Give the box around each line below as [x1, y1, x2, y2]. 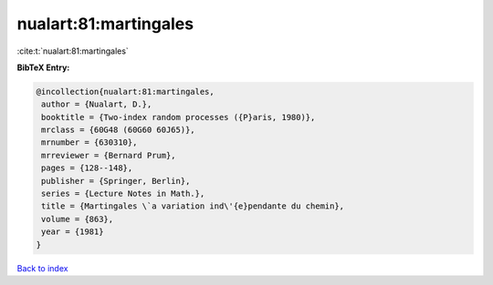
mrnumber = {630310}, [41, 137, 138, 148]
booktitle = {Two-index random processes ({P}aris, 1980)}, [41, 112, 316, 122]
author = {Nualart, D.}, [41, 99, 152, 109]
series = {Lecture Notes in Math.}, [41, 188, 205, 199]
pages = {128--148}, [41, 163, 133, 173]
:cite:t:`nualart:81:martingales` [16, 46, 130, 56]
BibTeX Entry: [16, 62, 70, 73]
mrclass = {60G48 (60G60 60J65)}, [41, 125, 195, 136]
